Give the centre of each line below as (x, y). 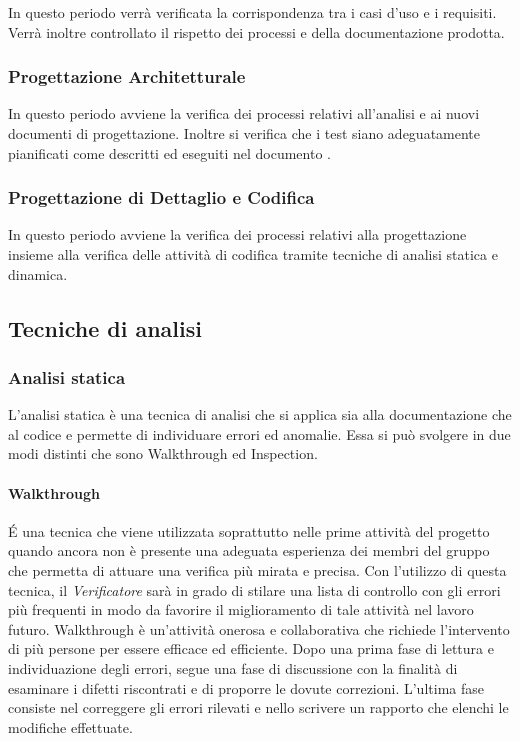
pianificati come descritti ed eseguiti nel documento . (169, 152)
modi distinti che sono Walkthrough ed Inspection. (163, 453)
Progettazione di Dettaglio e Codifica (161, 197)
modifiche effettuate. (70, 726)
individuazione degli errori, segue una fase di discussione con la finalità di (233, 667)
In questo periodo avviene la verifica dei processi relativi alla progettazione (237, 234)
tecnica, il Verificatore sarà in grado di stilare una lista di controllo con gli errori (254, 589)
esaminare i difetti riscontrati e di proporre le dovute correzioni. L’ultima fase (246, 687)
